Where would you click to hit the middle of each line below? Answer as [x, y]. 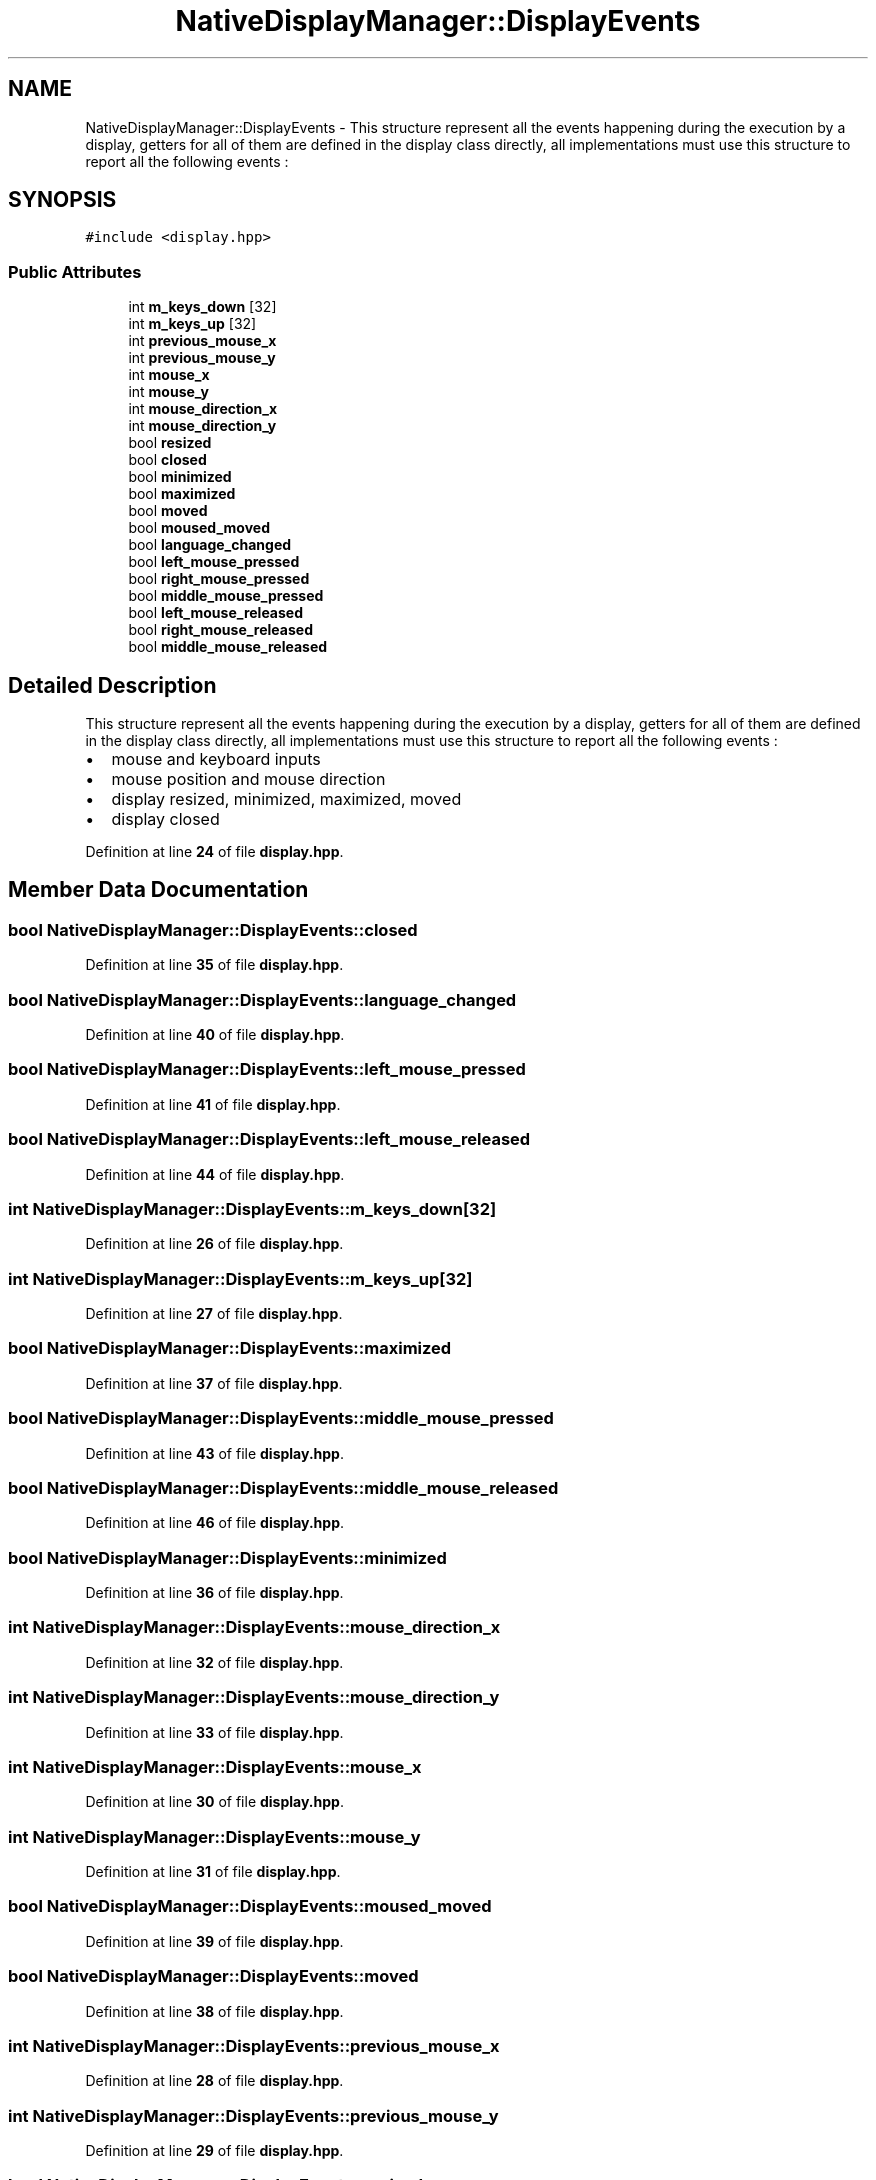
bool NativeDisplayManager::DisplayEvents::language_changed [262, 999]
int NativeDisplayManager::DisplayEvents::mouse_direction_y [254, 1697]
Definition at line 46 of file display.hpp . [215, 1523]
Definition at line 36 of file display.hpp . [214, 1592]
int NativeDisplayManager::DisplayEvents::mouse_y [214, 1836]
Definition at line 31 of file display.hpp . [213, 1871]
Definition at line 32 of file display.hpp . [214, 1662]
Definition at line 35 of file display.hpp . [214, 965]
